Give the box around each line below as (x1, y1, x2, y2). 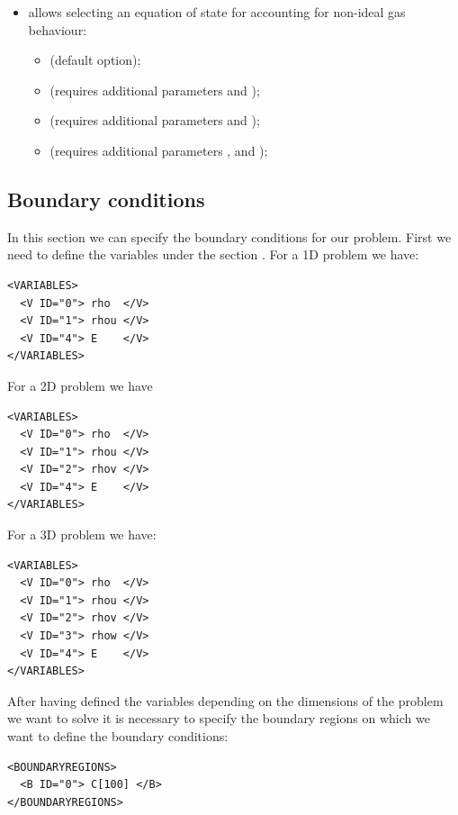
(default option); (49, 50, 141, 69)
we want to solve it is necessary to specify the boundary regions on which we (7, 709, 430, 728)
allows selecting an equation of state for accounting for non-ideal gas (28, 3, 406, 21)
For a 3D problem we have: (7, 525, 157, 544)
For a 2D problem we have (7, 376, 153, 394)
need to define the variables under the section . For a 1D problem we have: (7, 245, 419, 264)
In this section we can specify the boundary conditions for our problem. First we (7, 227, 452, 246)
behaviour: (28, 20, 87, 39)
